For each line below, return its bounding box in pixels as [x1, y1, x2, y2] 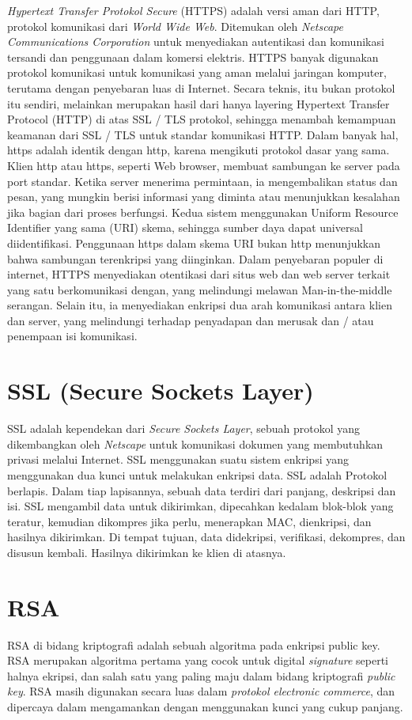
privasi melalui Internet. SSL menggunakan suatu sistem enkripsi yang [7, 451, 349, 468]
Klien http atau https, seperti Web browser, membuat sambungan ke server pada [7, 157, 400, 173]
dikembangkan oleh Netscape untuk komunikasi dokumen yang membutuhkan [7, 435, 384, 452]
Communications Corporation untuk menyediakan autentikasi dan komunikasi [7, 33, 384, 50]
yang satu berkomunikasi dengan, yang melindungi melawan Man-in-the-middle [7, 281, 392, 297]
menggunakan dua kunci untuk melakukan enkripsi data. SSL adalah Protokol [7, 466, 387, 483]
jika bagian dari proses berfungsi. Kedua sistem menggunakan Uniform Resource [7, 203, 399, 220]
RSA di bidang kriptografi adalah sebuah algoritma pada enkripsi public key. [7, 636, 380, 653]
